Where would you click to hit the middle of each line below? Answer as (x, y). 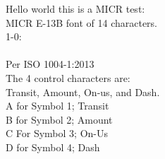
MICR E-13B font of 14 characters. (81, 22)
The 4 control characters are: (68, 77)
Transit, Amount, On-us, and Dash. (83, 92)
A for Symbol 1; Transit (57, 106)
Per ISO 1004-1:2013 (50, 64)
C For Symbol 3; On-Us (57, 133)
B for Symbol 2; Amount (59, 119)
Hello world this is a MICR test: (75, 8)
